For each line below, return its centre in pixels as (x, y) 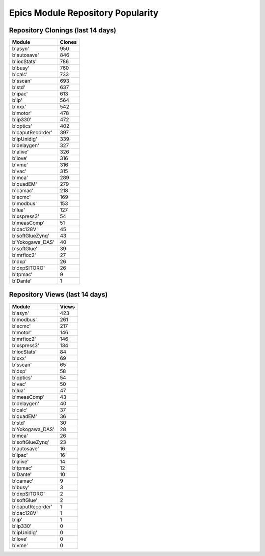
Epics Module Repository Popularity (84, 13)
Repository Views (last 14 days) (58, 295)
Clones (68, 42)
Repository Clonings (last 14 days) (63, 30)
